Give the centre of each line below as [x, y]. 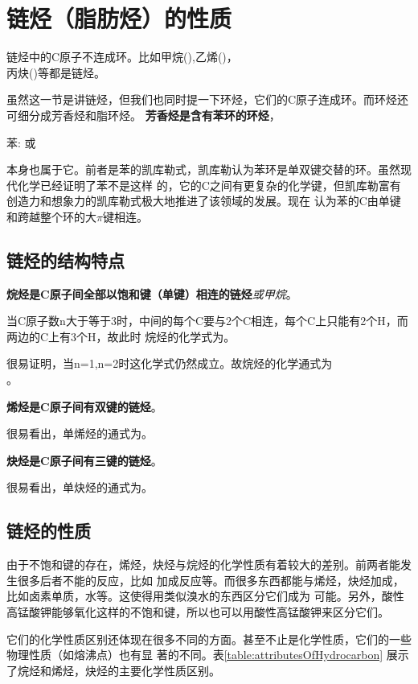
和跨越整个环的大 [51, 216]
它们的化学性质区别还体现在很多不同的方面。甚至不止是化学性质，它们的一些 [209, 639]
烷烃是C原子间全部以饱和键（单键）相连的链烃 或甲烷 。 [152, 293]
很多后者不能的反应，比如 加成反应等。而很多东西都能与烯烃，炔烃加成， [211, 580]
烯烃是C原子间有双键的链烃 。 [84, 406]
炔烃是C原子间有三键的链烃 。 [84, 460]
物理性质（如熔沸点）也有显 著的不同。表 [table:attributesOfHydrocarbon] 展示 [208, 655]
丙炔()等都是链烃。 [56, 72]
